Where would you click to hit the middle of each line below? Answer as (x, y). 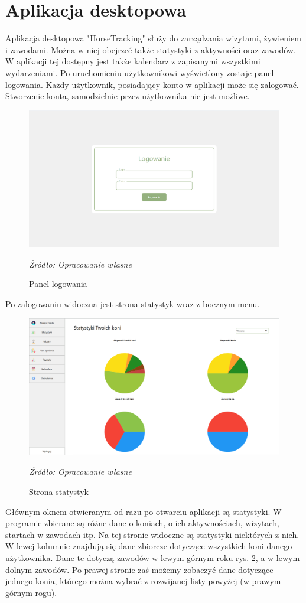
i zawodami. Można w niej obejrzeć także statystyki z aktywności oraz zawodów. (151, 49)
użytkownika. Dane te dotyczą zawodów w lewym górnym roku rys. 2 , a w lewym (153, 558)
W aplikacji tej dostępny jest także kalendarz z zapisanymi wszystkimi (133, 61)
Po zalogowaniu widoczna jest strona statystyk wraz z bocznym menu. (133, 303)
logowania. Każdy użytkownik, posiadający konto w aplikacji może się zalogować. (152, 84)
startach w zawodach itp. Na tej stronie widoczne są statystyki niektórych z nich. (152, 534)
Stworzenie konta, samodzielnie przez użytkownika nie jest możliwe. (128, 96)
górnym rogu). (31, 592)
